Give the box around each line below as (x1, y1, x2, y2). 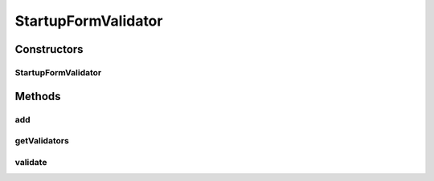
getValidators (14, 135, 70, 147)
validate (14, 156, 47, 167)
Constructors (14, 42, 84, 56)
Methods (14, 89, 61, 103)
